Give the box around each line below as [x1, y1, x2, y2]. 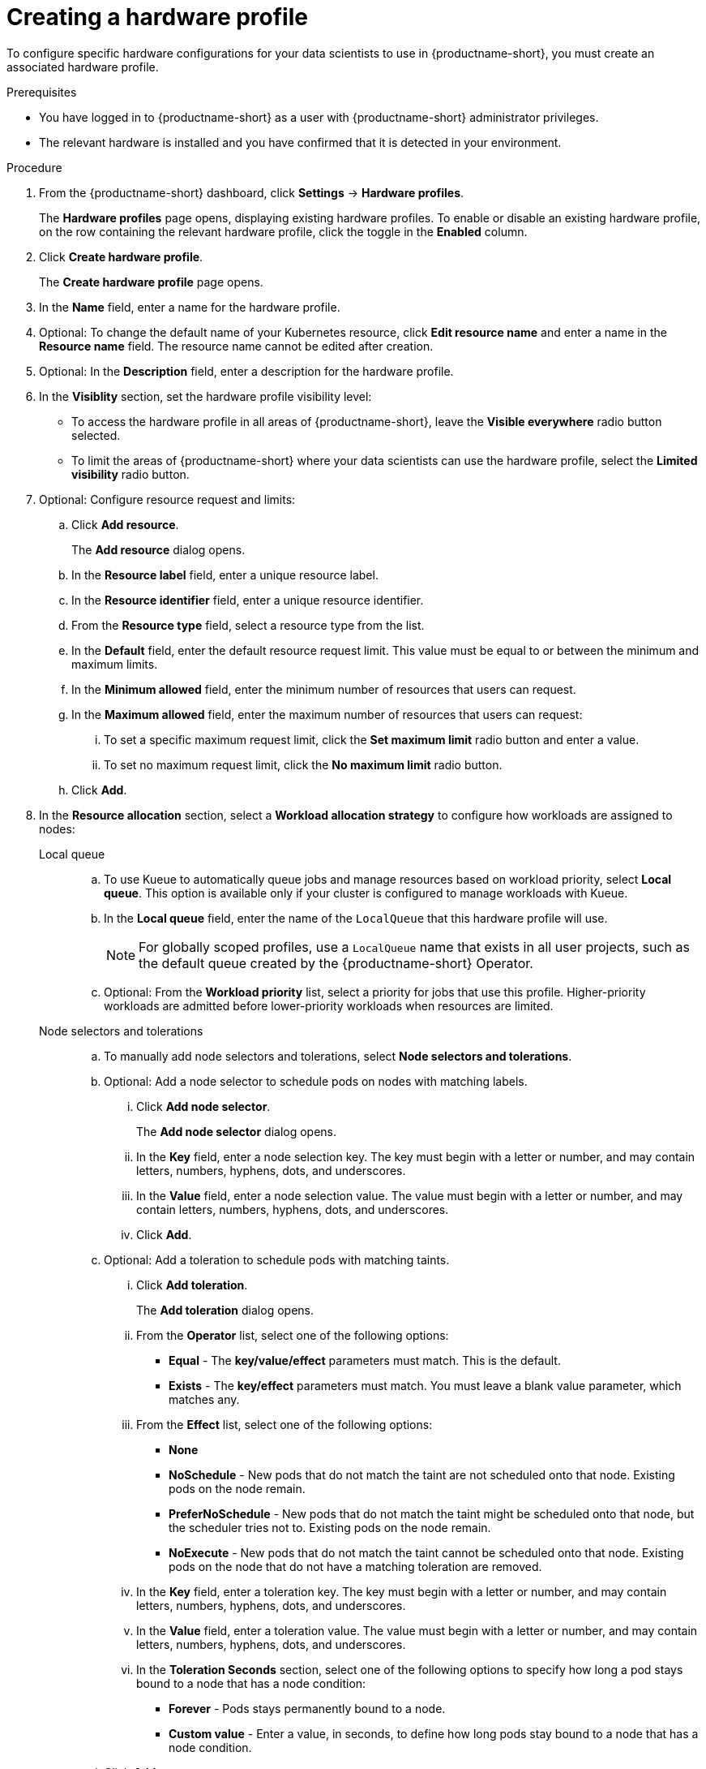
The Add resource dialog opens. [71, 542, 246, 557]
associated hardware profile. [6, 59, 159, 74]
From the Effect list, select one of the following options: [136, 1417, 433, 1431]
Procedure [6, 160, 62, 174]
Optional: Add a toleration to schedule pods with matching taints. [104, 1252, 450, 1267]
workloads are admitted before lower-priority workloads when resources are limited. [104, 998, 554, 1013]
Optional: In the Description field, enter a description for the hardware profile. [39, 364, 454, 378]
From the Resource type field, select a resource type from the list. [71, 618, 425, 632]
